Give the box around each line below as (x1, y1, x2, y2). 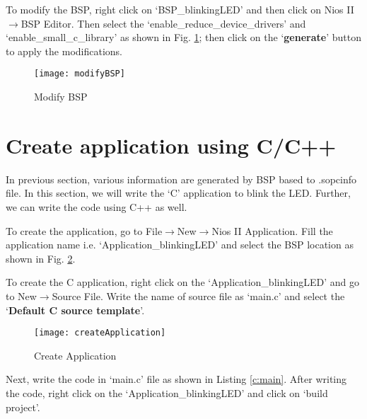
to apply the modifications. (6, 43, 122, 58)
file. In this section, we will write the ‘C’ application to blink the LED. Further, (6, 185, 351, 200)
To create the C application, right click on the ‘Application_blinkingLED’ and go (6, 275, 360, 289)
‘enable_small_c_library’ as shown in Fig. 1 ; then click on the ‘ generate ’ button (6, 30, 361, 45)
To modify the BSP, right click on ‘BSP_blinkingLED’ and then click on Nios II (6, 2, 354, 16)
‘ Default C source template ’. (6, 302, 145, 317)
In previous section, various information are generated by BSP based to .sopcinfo (6, 171, 357, 186)
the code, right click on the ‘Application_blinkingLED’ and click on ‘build (6, 385, 328, 400)
